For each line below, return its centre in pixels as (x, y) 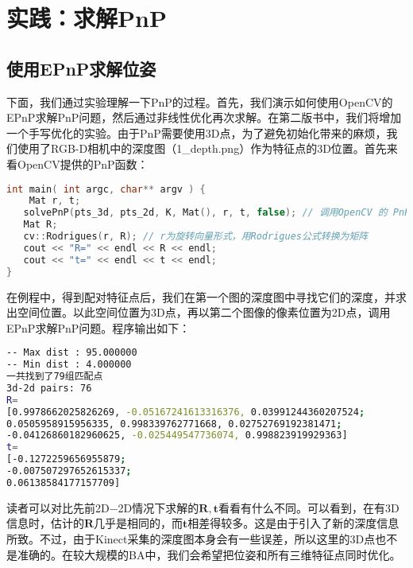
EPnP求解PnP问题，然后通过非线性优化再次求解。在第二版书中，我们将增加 (204, 117)
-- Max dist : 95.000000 (72, 353)
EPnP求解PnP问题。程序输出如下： (98, 327)
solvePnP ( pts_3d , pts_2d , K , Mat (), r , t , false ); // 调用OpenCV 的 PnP (217, 213)
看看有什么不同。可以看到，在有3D (309, 507)
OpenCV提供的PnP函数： (83, 163)
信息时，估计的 (45, 523)
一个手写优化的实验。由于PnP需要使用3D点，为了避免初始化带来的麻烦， (197, 132)
